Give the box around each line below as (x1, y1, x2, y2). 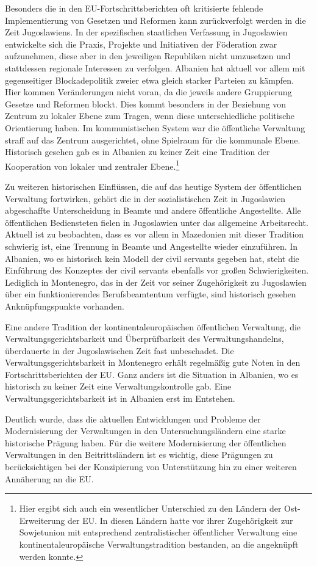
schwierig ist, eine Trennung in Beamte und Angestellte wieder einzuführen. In (5, 239, 298, 252)
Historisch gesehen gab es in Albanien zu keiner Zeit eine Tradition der (5, 145, 270, 158)
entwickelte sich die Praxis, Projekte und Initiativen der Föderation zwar (5, 37, 277, 50)
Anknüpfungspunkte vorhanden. (5, 299, 124, 312)
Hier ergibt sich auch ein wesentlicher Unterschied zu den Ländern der (19, 502, 282, 515)
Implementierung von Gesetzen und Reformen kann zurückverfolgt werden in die (5, 13, 306, 26)
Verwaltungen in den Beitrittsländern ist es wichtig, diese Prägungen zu (5, 448, 273, 461)
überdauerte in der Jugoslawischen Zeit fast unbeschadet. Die (5, 344, 234, 357)
